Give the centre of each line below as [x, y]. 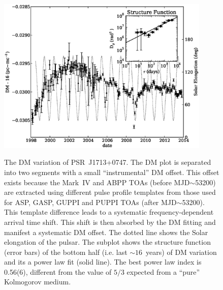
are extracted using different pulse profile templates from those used [110, 192]
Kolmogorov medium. [38, 282]
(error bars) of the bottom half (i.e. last [66, 252]
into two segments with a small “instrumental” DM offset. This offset [112, 172]
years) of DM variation [181, 252]
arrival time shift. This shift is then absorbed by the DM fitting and [110, 222]
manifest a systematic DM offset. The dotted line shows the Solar [106, 232]
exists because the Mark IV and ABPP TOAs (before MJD [97, 182]
